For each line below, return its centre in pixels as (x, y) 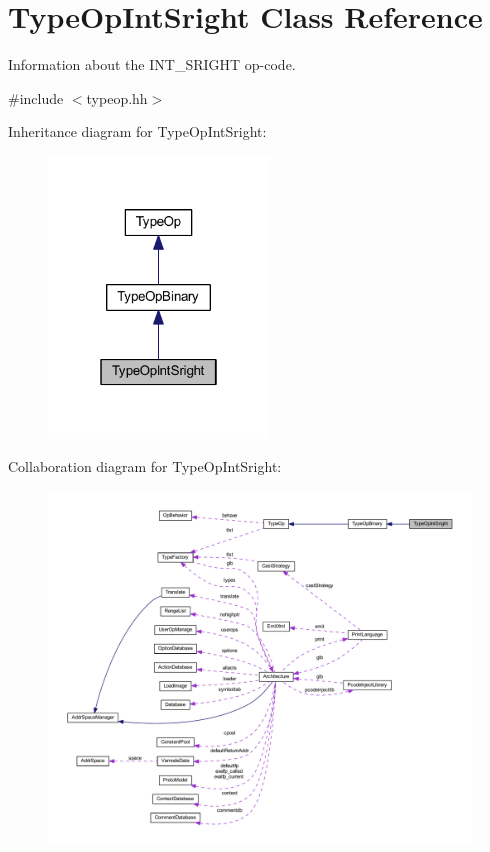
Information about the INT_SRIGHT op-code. (152, 64)
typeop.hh (117, 97)
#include (36, 97)
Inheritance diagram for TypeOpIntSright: (137, 131)
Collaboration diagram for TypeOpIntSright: (145, 466)
